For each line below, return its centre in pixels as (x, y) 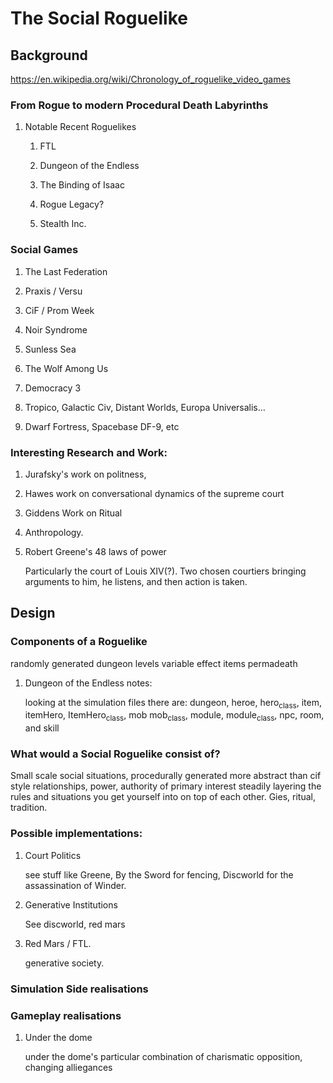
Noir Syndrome (56, 329)
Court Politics (53, 855)
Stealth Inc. (63, 224)
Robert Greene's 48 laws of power (95, 551)
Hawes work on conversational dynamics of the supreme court (154, 493)
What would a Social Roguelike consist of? (115, 754)
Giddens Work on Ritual (73, 513)
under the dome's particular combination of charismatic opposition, (163, 1056)
